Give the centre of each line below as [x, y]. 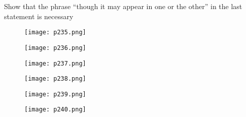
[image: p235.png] [55, 33]
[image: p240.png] [55, 110]
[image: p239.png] [55, 94]
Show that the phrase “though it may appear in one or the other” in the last [123, 6]
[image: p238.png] [55, 79]
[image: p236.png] [55, 48]
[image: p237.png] [55, 63]
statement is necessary [39, 16]
